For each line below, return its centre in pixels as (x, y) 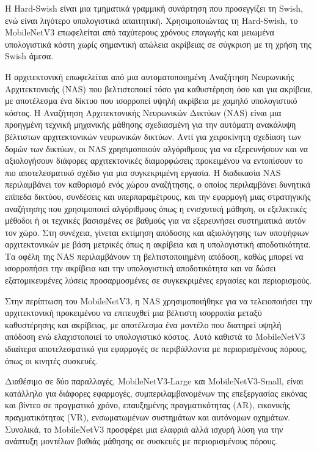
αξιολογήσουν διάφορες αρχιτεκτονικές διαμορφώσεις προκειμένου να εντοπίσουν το (154, 160)
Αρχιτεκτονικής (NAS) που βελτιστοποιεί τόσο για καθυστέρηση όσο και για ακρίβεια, (159, 88)
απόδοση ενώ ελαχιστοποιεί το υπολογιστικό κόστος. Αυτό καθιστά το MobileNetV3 (155, 336)
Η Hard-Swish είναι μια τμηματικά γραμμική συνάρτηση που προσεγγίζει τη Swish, (154, 8)
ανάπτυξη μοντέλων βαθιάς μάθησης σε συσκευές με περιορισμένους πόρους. (141, 441)
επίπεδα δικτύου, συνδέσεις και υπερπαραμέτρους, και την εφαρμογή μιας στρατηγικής (158, 196)
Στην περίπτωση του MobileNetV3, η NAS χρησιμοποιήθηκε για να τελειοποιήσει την (159, 300)
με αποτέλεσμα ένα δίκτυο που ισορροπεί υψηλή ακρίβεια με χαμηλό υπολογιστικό (151, 101)
